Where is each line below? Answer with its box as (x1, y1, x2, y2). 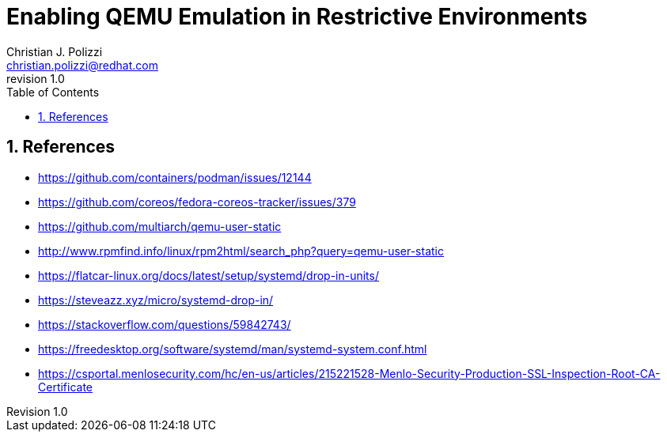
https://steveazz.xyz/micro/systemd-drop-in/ (38, 293, 274, 307)
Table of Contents (6, 85, 100, 99)
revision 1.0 (6, 71, 65, 85)
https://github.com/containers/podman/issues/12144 (38, 170, 312, 184)
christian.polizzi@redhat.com (6, 58, 158, 72)
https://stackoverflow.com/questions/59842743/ (38, 317, 291, 331)
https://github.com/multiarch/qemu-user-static (38, 219, 282, 233)
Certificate (38, 379, 93, 394)
